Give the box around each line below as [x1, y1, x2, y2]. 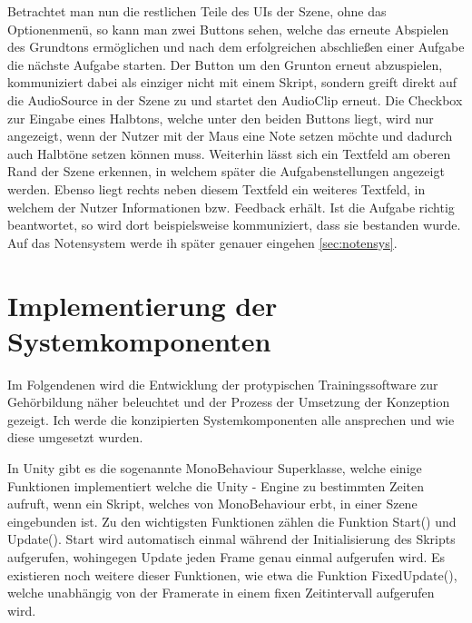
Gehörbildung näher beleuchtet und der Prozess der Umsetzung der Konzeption [7, 392, 450, 411]
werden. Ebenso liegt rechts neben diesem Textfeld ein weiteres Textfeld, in [7, 179, 426, 198]
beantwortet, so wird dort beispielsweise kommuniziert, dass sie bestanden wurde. [7, 215, 461, 234]
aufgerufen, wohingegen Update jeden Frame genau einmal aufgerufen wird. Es [7, 547, 446, 566]
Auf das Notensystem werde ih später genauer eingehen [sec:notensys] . [7, 232, 398, 252]
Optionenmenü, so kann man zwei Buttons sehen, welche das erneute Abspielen [7, 19, 449, 38]
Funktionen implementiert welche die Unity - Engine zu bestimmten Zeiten [7, 476, 424, 495]
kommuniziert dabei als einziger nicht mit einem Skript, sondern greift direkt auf [7, 73, 457, 92]
